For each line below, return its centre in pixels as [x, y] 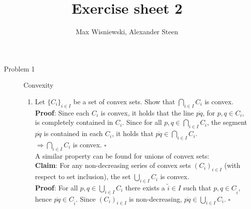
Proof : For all [56, 187]
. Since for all [142, 122]
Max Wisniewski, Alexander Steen [127, 32]
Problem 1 [20, 68]
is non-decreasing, [156, 198]
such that [197, 187]
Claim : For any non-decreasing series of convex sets [113, 165]
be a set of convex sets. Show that [124, 101]
